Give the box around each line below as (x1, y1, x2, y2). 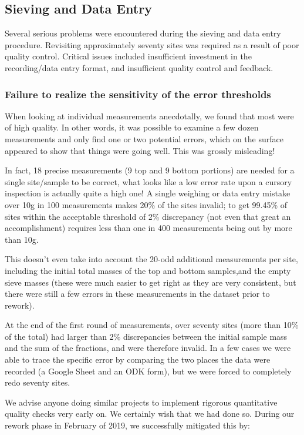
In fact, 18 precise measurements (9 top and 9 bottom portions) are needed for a (5, 164, 295, 176)
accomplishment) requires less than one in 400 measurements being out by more (5, 222, 292, 234)
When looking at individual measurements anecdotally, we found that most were (5, 109, 294, 122)
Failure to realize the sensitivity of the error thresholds (5, 86, 271, 101)
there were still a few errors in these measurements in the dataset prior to (5, 287, 270, 300)
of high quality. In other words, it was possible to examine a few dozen (5, 121, 259, 133)
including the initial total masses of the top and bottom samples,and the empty (5, 264, 291, 276)
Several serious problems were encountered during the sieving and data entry (5, 27, 281, 39)
